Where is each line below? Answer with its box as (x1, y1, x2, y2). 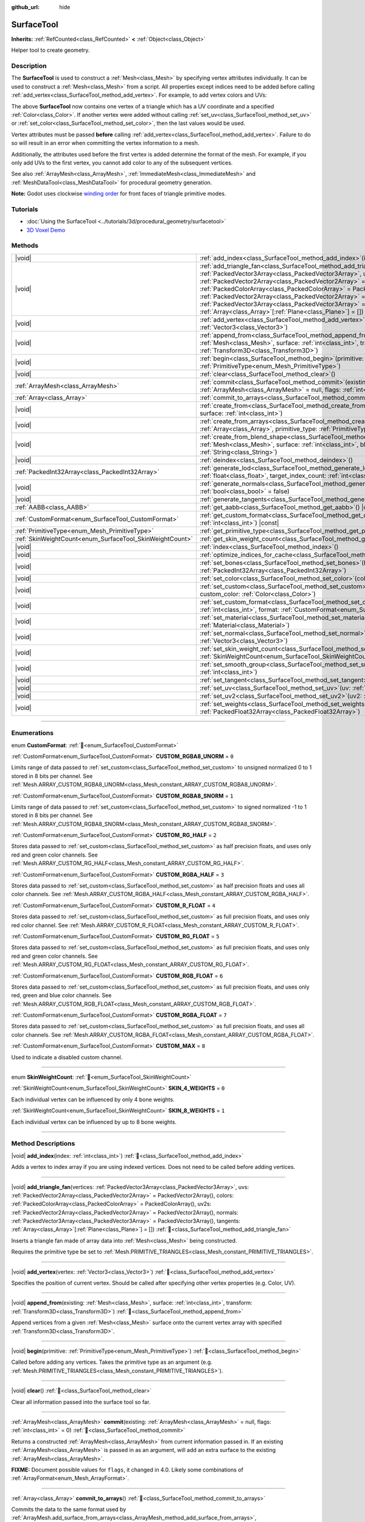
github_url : (11, 4, 40, 10)
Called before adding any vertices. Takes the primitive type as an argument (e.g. (11, 1358, 213, 1366)
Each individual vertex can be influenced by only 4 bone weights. (11, 1096, 175, 1103)
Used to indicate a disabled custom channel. (11, 1053, 123, 1061)
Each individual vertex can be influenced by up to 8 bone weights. (11, 1118, 177, 1126)
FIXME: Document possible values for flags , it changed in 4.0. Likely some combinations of (11, 1466, 243, 1473)
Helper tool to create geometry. (11, 46, 90, 54)
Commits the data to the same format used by (11, 1506, 127, 1513)
